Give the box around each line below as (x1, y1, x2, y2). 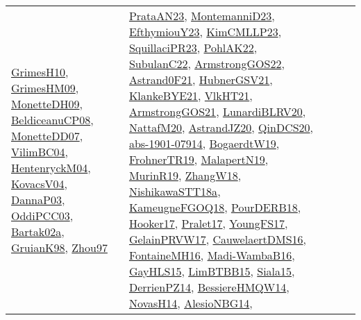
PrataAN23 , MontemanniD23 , (128, 8, 275, 24)
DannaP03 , (11, 191, 65, 208)
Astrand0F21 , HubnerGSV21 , (128, 71, 273, 87)
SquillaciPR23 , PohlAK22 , (128, 40, 258, 56)
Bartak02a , (11, 223, 65, 239)
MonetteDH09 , (11, 95, 83, 112)
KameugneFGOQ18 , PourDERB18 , (128, 199, 301, 215)
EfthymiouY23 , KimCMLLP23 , (128, 24, 282, 40)
